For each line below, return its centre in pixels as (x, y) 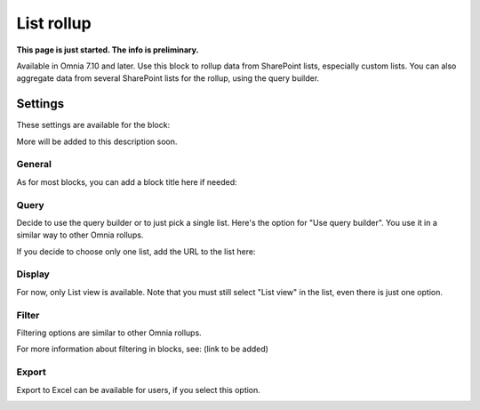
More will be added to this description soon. (97, 141)
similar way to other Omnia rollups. (80, 235)
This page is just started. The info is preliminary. (108, 50)
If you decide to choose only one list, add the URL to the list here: (136, 251)
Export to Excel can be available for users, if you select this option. (139, 390)
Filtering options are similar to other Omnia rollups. (109, 333)
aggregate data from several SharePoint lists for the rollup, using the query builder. (168, 78)
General (34, 165)
